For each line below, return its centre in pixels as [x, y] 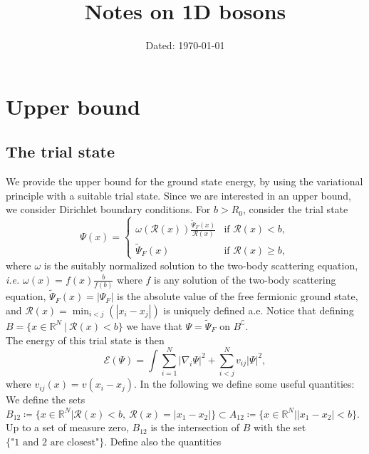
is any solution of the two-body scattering [245, 279]
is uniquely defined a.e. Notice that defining [259, 310]
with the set [280, 427]
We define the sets [46, 399]
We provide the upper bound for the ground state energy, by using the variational [184, 181]
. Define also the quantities [163, 442]
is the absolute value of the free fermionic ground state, [238, 296]
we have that [154, 325]
